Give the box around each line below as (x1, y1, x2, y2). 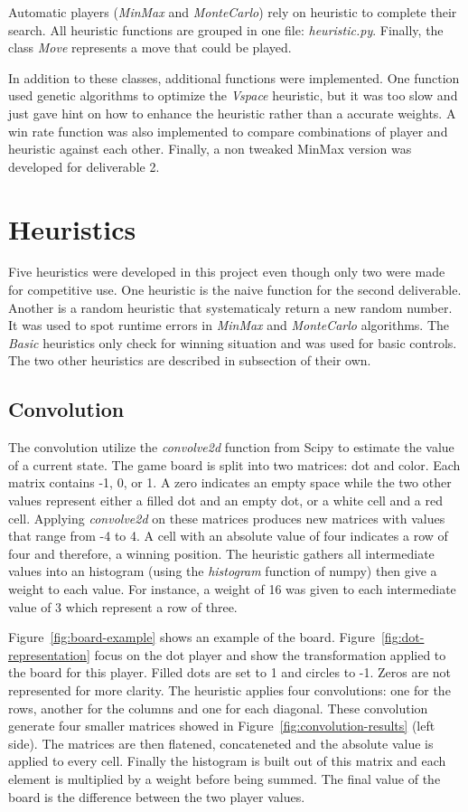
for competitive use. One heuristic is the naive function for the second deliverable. (8, 280, 462, 299)
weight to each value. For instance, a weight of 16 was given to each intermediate (8, 579, 456, 598)
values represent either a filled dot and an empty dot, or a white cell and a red (8, 491, 443, 510)
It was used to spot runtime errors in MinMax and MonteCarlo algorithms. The (8, 316, 450, 335)
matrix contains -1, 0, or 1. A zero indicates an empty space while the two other (8, 473, 452, 492)
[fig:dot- (380, 628, 425, 647)
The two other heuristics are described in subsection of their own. (8, 351, 371, 370)
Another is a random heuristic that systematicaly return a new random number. (8, 297, 453, 316)
